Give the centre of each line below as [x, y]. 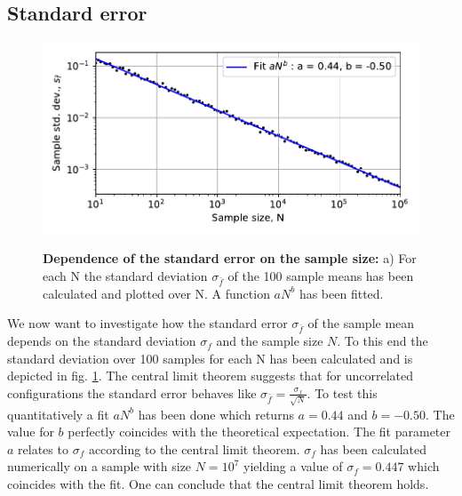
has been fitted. [341, 293]
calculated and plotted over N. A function [156, 293]
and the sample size [270, 341]
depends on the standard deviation [102, 341]
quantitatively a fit [58, 414]
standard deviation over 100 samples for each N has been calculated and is [210, 358]
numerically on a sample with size [100, 466]
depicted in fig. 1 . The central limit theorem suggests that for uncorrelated [210, 376]
